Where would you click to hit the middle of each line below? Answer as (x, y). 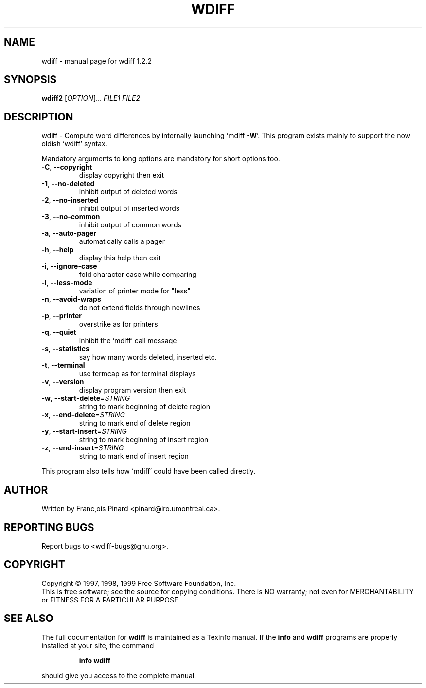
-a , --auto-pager (69, 233)
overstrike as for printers (118, 324)
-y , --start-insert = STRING (84, 431)
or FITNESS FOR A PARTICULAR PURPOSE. (111, 600)
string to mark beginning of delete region (144, 407)
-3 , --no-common (71, 217)
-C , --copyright (67, 167)
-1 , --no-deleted (68, 184)
